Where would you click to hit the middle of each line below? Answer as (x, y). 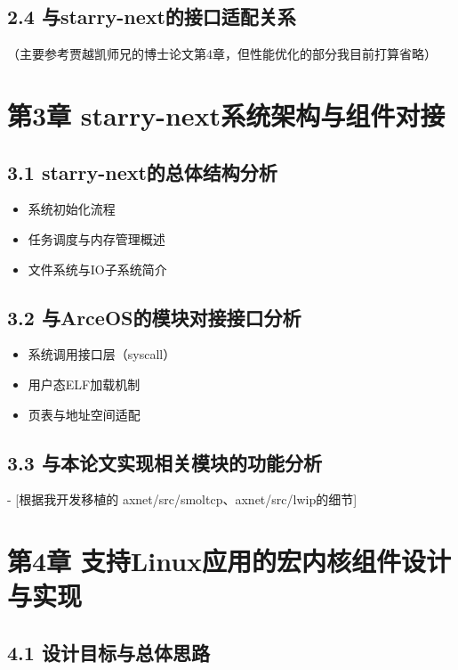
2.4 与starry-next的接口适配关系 (152, 16)
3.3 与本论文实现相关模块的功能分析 (165, 462)
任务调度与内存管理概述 (96, 238)
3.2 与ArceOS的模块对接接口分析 (154, 317)
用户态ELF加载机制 (84, 384)
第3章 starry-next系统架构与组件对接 (226, 114)
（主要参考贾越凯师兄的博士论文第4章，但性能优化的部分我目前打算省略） (222, 54)
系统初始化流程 (72, 209)
